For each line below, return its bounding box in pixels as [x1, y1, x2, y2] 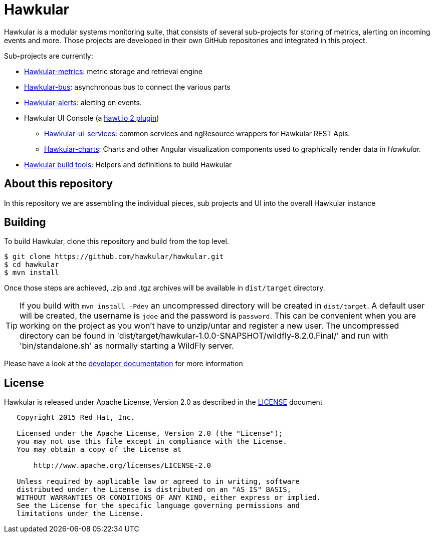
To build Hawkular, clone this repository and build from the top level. [4, 237, 229, 246]
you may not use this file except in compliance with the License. [17, 437, 287, 446]
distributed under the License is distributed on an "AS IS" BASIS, [17, 485, 292, 494]
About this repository [4, 177, 113, 190]
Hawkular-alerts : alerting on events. [24, 98, 142, 107]
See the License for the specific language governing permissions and [17, 501, 300, 510]
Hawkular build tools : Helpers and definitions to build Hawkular [24, 160, 232, 169]
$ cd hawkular [4, 260, 59, 269]
